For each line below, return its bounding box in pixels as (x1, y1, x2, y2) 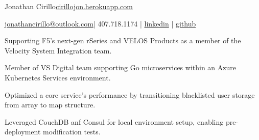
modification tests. (43, 126, 101, 137)
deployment (5, 126, 41, 137)
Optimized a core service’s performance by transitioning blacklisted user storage (5, 89, 255, 100)
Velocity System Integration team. (5, 45, 112, 55)
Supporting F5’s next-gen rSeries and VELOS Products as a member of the (5, 35, 241, 46)
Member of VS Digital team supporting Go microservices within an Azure (5, 62, 236, 73)
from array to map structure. (5, 99, 96, 110)
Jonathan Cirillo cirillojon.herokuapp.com (5, 1, 133, 11)
